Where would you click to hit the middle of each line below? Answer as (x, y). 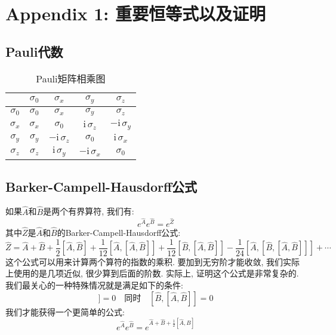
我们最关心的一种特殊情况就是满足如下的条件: (94, 285)
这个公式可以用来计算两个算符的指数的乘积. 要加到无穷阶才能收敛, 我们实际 (153, 261)
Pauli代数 (34, 51)
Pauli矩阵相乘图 (71, 78)
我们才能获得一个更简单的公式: (65, 311)
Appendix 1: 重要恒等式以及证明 (135, 13)
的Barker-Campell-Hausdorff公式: (119, 233)
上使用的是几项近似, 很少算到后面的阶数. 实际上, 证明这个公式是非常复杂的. (152, 273)
